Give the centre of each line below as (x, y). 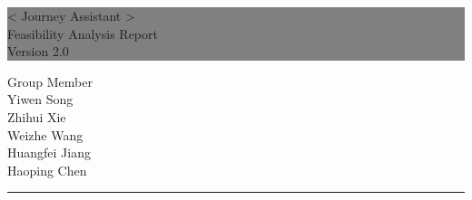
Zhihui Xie (37, 116)
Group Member (50, 81)
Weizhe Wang (45, 134)
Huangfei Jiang (49, 152)
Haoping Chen (47, 170)
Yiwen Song (40, 99)
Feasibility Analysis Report (83, 33)
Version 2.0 (38, 51)
